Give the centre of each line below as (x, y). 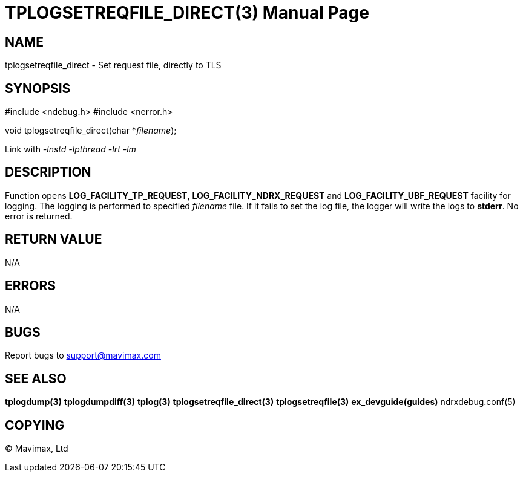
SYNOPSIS (38, 88)
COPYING (35, 425)
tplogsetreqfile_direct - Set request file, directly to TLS (113, 65)
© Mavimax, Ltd (37, 449)
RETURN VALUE (54, 239)
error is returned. (39, 216)
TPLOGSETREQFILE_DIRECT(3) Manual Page (187, 13)
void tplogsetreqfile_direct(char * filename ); (91, 131)
